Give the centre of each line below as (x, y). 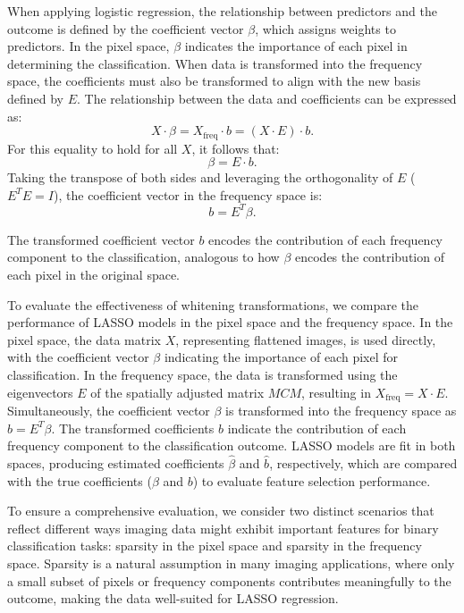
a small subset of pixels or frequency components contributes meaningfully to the (229, 580)
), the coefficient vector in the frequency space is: (188, 194)
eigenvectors (40, 392)
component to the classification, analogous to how (143, 257)
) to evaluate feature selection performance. (312, 480)
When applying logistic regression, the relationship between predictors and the (222, 11)
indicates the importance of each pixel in (296, 46)
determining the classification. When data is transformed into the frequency (215, 63)
